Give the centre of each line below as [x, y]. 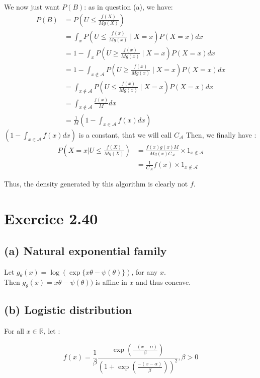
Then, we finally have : [221, 134]
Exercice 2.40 [51, 218]
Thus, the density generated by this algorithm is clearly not [96, 184]
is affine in [111, 282]
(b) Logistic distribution [68, 310]
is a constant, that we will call [125, 134]
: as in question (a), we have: [128, 7]
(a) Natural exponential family [85, 250]
